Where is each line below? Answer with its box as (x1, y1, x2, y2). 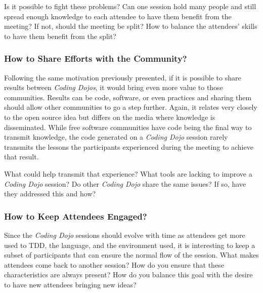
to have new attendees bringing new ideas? (4, 279, 137, 289)
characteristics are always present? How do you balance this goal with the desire (4, 269, 253, 280)
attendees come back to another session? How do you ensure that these (4, 259, 224, 270)
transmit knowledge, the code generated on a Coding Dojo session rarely (4, 132, 228, 142)
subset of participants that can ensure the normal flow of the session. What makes (4, 249, 259, 260)
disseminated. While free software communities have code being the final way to (4, 121, 252, 132)
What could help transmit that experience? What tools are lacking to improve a (4, 168, 252, 179)
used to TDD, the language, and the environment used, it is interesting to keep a (4, 239, 255, 250)
